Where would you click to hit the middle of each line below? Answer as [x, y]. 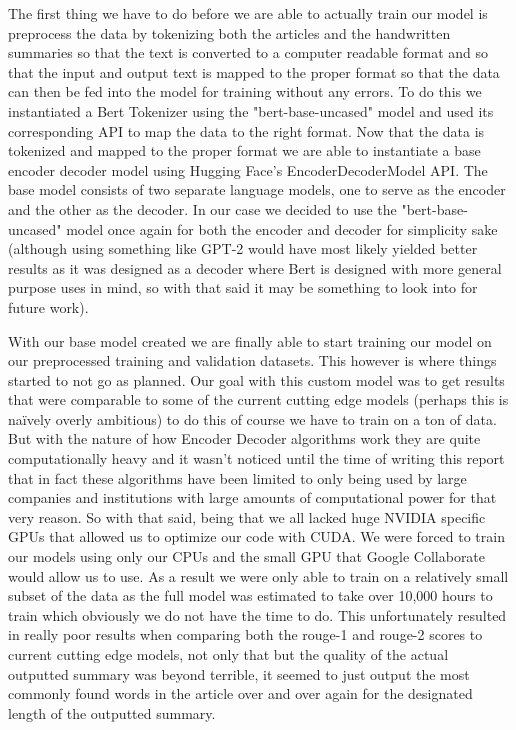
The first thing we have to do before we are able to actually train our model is [248, 13]
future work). [48, 306]
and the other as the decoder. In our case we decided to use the [202, 208]
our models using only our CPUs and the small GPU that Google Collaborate [247, 556]
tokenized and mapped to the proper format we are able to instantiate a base [244, 150]
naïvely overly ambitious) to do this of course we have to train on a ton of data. [252, 418]
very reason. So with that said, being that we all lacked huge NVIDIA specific [247, 516]
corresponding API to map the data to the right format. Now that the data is [246, 130]
